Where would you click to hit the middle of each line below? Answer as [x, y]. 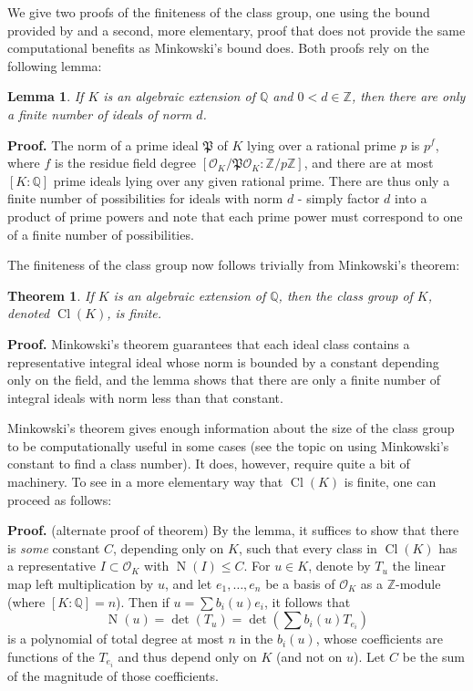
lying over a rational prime [322, 144]
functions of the [51, 656]
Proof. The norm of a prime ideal [103, 144]
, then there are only [408, 96]
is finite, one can [390, 482]
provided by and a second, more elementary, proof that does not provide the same [236, 30]
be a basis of [300, 584]
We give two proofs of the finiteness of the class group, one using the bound [219, 12]
